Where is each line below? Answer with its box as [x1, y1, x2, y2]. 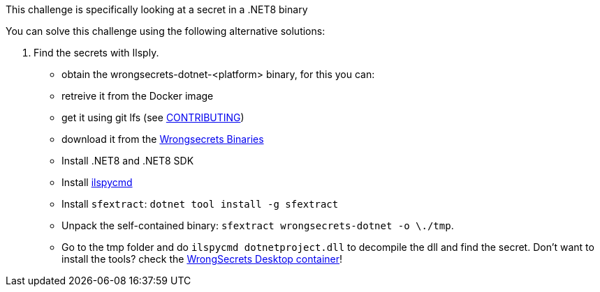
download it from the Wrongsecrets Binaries [61, 133, 264, 145]
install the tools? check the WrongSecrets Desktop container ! [61, 253, 343, 265]
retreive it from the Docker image [61, 90, 214, 102]
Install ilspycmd [61, 176, 133, 188]
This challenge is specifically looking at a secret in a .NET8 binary [6, 3, 308, 15]
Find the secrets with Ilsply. [34, 47, 159, 59]
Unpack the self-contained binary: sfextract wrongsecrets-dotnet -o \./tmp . [61, 220, 454, 231]
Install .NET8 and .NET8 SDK [61, 155, 194, 167]
